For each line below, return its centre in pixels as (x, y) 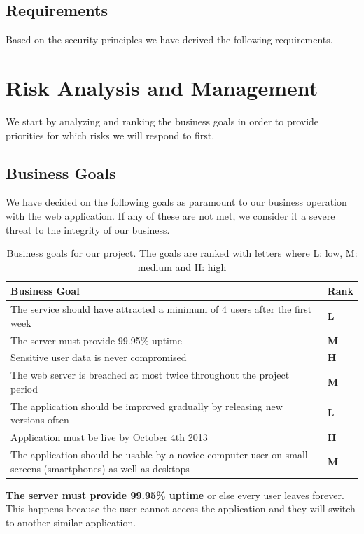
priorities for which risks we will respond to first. (110, 135)
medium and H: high (182, 266)
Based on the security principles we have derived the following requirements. (169, 40)
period (24, 388)
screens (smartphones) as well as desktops (100, 468)
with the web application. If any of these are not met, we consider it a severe (170, 215)
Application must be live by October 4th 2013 (109, 437)
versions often (40, 420)
